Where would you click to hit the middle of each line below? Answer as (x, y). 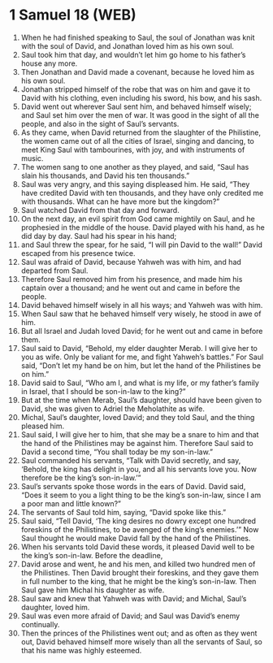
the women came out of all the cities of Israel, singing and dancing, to (137, 141)
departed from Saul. (54, 271)
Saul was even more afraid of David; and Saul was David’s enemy (130, 616)
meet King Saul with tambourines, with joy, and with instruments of (133, 149)
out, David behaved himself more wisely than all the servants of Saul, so (141, 641)
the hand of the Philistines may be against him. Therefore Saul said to (137, 443)
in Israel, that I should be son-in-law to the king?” (103, 391)
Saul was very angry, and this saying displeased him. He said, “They (135, 184)
